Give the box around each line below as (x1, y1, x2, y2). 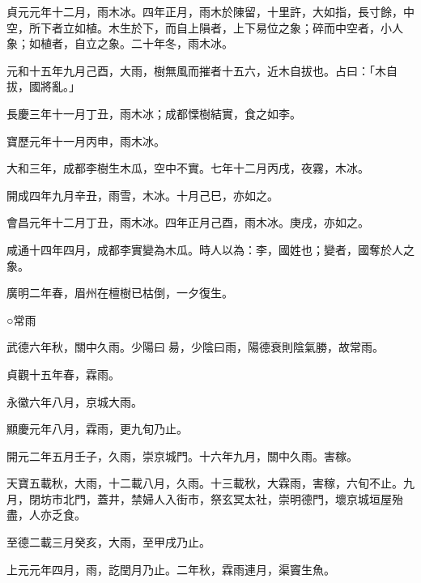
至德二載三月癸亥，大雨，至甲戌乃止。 (6, 534, 210, 551)
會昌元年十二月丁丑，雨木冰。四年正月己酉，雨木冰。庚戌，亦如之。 (6, 214, 369, 231)
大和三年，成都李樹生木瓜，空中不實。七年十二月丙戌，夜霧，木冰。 (6, 160, 369, 177)
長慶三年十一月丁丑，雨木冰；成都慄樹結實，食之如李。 (6, 104, 301, 121)
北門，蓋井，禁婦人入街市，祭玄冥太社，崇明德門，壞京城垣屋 (62, 490, 392, 507)
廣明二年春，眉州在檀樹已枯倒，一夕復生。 (6, 284, 233, 301)
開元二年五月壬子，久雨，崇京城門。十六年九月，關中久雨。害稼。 (6, 447, 358, 464)
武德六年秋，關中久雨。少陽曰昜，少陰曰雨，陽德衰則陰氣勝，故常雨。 (6, 338, 384, 355)
